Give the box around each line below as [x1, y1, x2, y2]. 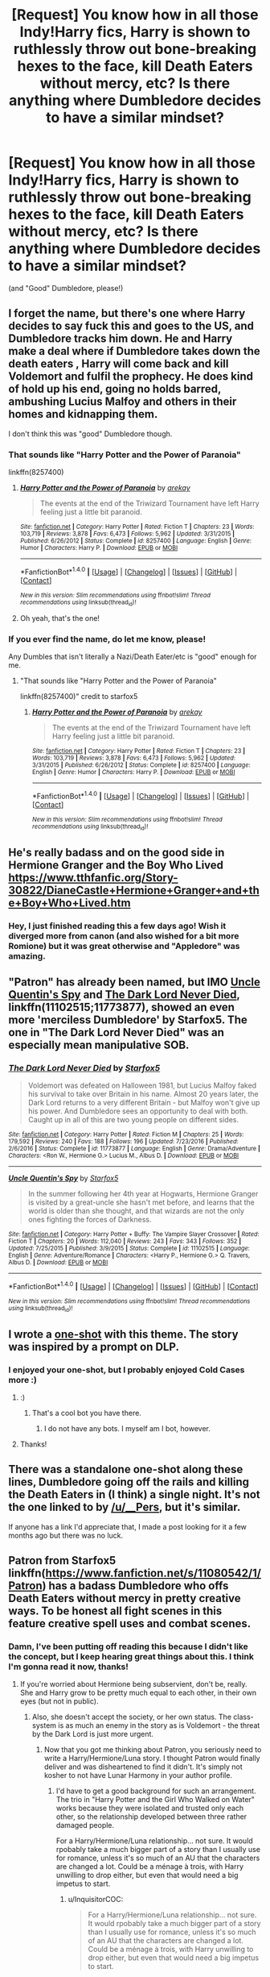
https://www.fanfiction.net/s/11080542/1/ [45, 1567, 261, 1580]
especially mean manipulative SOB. [8, 1038, 190, 1052]
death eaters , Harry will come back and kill [8, 357, 229, 371]
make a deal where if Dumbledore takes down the [8, 344, 260, 358]
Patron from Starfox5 [8, 1554, 117, 1567]
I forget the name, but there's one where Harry [8, 306, 246, 320]
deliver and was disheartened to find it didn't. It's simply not [43, 1762, 243, 1771]
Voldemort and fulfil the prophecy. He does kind [8, 369, 254, 384]
